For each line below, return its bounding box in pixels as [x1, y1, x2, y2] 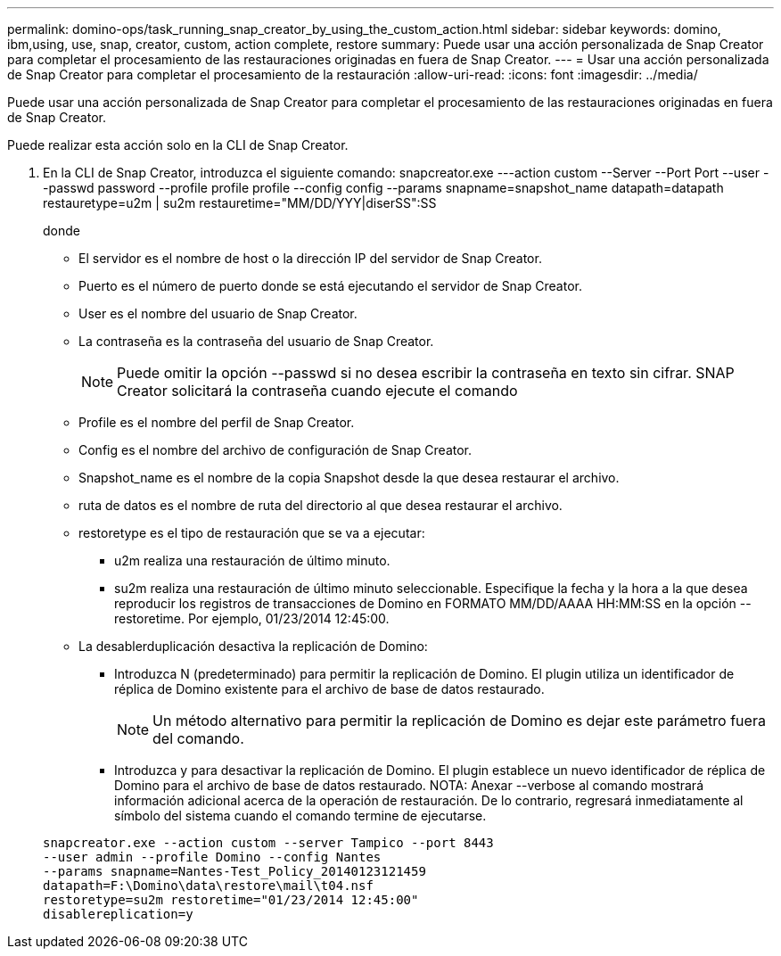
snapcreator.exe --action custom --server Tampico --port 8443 [43, 836, 494, 850]
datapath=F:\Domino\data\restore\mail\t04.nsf [43, 878, 374, 893]
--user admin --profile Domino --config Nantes [43, 850, 382, 864]
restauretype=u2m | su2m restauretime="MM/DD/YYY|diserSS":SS [43, 195, 437, 210]
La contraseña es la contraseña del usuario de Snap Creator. [78, 334, 434, 349]
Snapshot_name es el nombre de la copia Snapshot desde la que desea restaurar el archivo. [78, 470, 620, 485]
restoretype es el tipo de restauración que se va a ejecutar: [78, 525, 425, 540]
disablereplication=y [43, 907, 193, 921]
